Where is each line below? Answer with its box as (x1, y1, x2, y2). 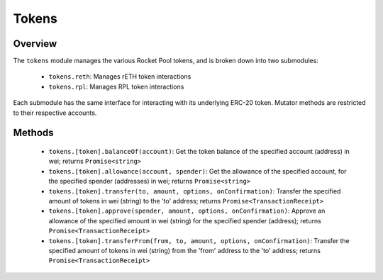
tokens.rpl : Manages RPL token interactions (48, 82, 184, 91)
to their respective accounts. (13, 108, 97, 117)
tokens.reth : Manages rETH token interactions (48, 72, 191, 81)
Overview (13, 38, 57, 50)
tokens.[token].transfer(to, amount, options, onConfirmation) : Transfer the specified (48, 186, 341, 195)
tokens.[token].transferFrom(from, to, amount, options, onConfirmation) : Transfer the (48, 236, 350, 245)
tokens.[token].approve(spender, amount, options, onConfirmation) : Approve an (48, 206, 326, 215)
